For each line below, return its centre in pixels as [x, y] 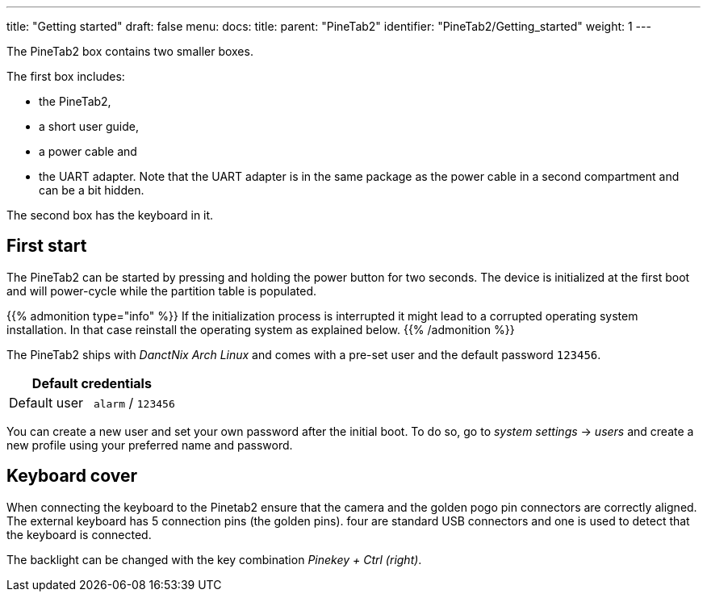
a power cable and [88, 151]
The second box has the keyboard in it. [110, 215]
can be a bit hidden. [92, 190]
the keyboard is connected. [79, 534]
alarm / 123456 [134, 402]
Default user [46, 402]
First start [47, 246]
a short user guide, [89, 126]
